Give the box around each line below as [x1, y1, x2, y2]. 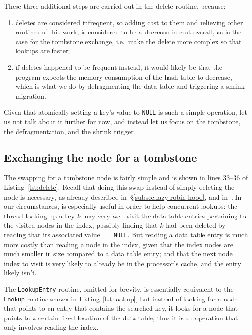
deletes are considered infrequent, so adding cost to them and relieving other [15, 17, 243, 27]
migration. [15, 90, 46, 100]
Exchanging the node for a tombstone [4, 150, 197, 165]
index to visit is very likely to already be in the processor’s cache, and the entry [4, 258, 242, 268]
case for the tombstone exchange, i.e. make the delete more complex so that [15, 36, 242, 46]
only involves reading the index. [4, 322, 99, 332]
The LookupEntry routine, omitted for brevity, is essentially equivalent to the [4, 284, 234, 294]
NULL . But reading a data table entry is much [113, 229, 248, 239]
